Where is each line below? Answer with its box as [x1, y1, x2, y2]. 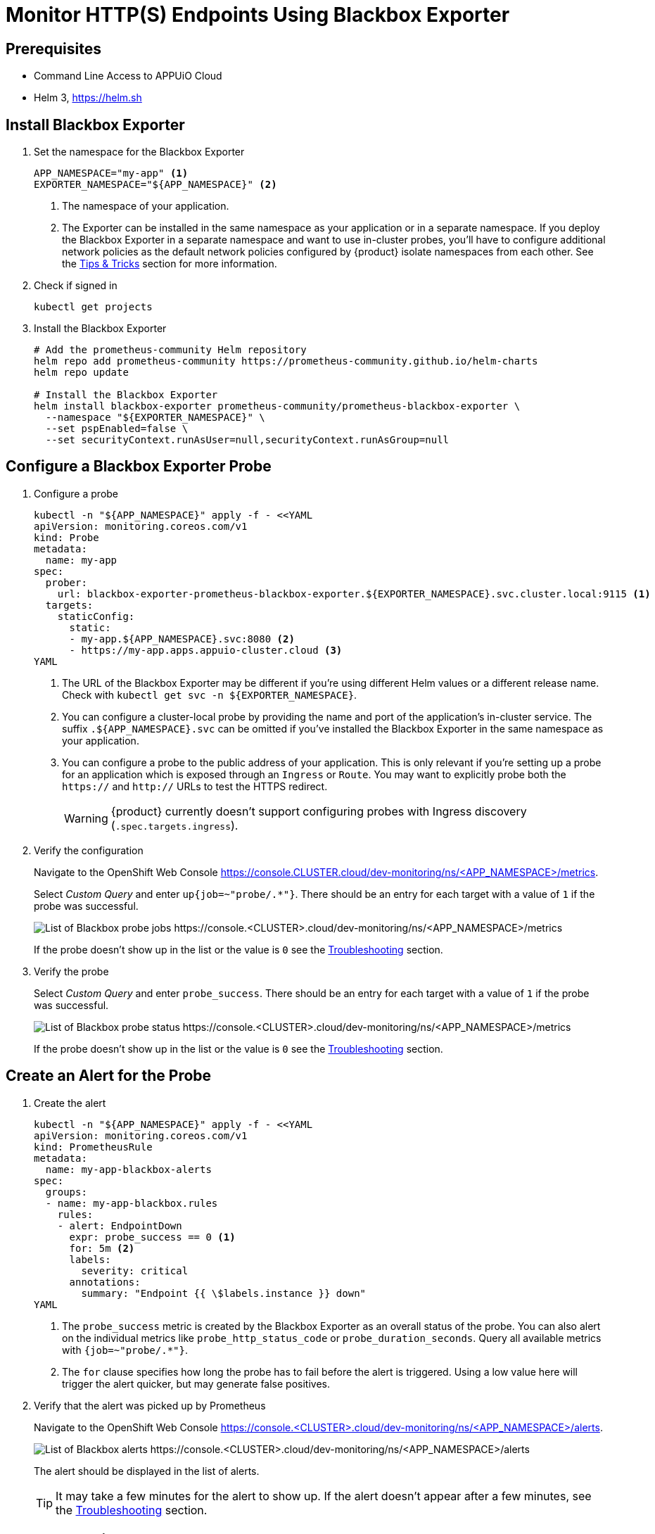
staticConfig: [57, 610, 135, 622]
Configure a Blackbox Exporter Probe [6, 457, 272, 476]
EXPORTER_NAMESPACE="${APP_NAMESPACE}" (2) [34, 179, 277, 191]
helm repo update [34, 367, 129, 379]
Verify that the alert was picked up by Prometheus [34, 1399, 266, 1412]
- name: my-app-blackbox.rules [45, 1197, 218, 1209]
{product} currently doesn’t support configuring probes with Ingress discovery [110, 804, 527, 818]
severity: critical [81, 1264, 189, 1276]
